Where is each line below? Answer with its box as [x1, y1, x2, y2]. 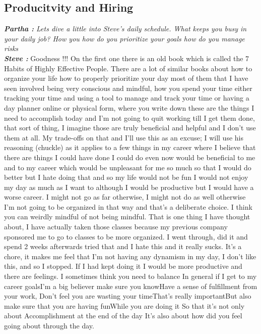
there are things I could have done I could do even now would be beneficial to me [4, 152, 255, 162]
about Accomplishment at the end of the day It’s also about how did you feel [4, 310, 242, 321]
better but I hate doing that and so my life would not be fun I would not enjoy [4, 172, 248, 182]
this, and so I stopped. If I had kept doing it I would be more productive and [4, 261, 242, 271]
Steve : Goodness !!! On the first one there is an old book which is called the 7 [4, 53, 249, 63]
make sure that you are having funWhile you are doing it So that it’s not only [4, 300, 245, 311]
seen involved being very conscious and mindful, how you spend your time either [4, 82, 252, 93]
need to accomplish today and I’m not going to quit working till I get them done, [4, 112, 255, 123]
